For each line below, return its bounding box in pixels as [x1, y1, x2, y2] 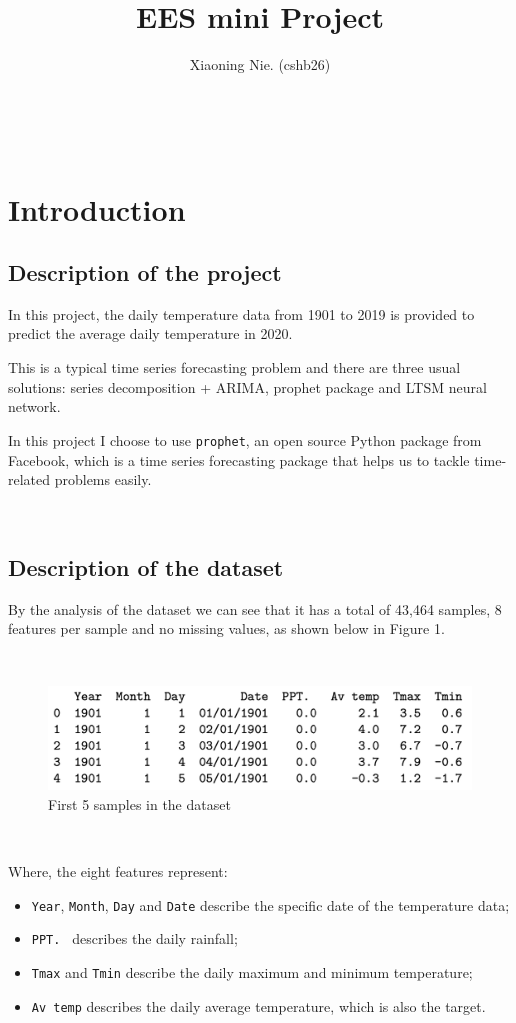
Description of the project [8, 257, 282, 288]
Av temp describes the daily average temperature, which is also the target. [31, 995, 486, 1016]
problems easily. [54, 469, 152, 490]
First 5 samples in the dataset [48, 793, 231, 814]
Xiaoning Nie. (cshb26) [189, 54, 331, 75]
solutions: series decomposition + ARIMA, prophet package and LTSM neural [8, 376, 487, 397]
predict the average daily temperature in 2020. [8, 323, 293, 344]
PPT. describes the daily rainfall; [31, 928, 238, 949]
